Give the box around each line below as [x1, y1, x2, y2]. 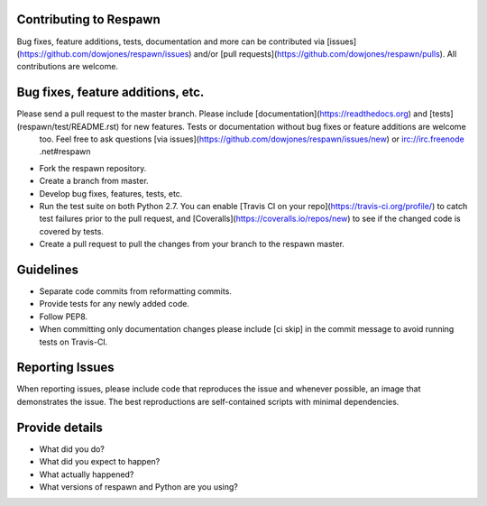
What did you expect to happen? [39, 456, 161, 467]
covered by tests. [39, 225, 104, 236]
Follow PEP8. [39, 311, 88, 322]
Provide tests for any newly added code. [39, 299, 189, 309]
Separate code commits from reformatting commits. [39, 286, 232, 297]
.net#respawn [39, 146, 91, 157]
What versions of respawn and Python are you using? [39, 481, 238, 492]
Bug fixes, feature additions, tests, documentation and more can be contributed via [16, 36, 325, 47]
